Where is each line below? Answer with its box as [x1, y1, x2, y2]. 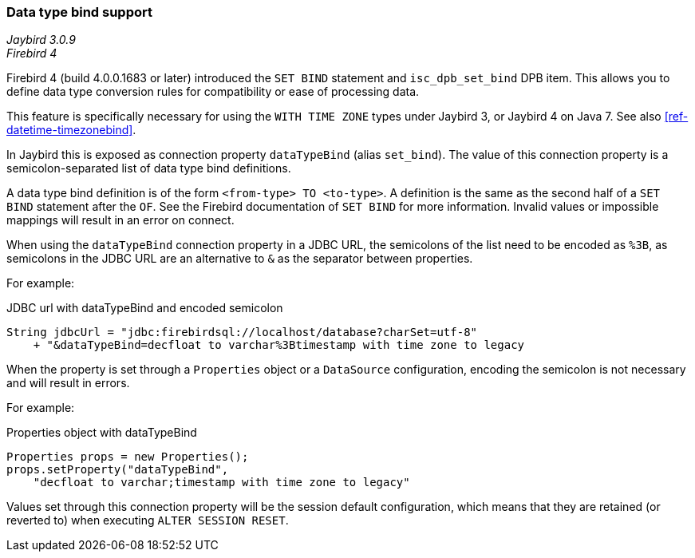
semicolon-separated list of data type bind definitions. [6, 161, 291, 176]
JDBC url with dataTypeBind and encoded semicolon [6, 301, 283, 315]
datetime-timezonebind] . [6, 123, 136, 137]
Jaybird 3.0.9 [6, 33, 76, 47]
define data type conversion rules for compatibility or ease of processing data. [6, 85, 420, 99]
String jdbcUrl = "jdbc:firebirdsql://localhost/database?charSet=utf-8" [6, 326, 478, 339]
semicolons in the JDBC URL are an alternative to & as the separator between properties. [6, 251, 473, 266]
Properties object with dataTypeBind [6, 425, 197, 440]
